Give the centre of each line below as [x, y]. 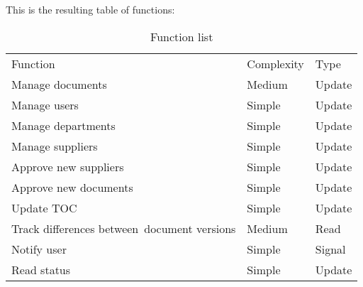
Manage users [45, 104]
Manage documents [59, 84]
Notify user [39, 249]
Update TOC [44, 207]
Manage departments [63, 125]
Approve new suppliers [68, 166]
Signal [330, 249]
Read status [41, 269]
